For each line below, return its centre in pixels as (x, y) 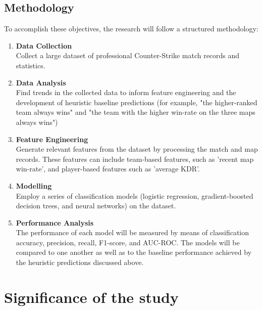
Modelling (34, 185)
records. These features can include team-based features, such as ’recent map (135, 159)
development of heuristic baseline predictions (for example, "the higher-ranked (137, 102)
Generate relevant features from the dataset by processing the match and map (137, 149)
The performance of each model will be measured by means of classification (133, 232)
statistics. (31, 65)
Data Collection (44, 45)
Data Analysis (41, 82)
